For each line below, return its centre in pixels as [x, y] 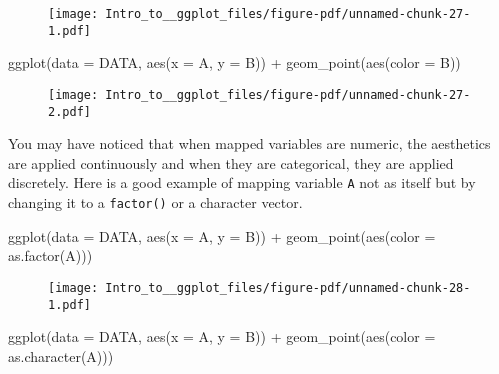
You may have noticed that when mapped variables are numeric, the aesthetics [249, 143]
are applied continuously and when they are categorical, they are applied [231, 162]
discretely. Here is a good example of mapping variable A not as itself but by [242, 182]
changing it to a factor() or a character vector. [155, 202]
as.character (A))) [61, 355]
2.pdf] [69, 111]
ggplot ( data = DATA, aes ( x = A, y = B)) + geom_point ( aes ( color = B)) [234, 62]
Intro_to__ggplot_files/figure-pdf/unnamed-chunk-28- [288, 287]
